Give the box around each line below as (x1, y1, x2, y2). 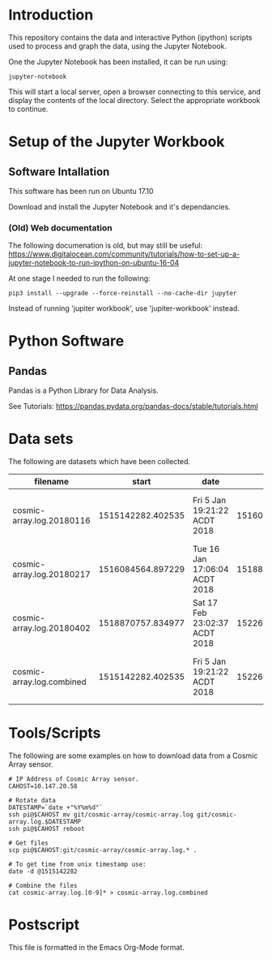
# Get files (8, 839, 49, 847)
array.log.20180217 (12, 569, 91, 580)
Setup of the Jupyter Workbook (8, 132, 225, 151)
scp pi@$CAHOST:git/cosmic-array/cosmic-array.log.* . (8, 846, 198, 855)
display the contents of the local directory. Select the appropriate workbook (8, 95, 261, 105)
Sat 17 (193, 597, 219, 609)
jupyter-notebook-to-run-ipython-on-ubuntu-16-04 (8, 258, 180, 268)
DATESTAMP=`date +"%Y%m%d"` (8, 803, 104, 812)
